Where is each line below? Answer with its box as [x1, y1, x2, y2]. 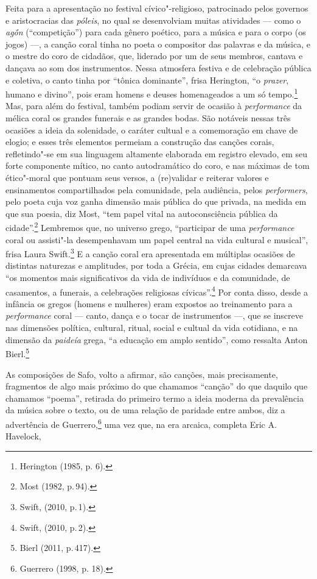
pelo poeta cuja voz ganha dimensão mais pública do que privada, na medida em [5, 195, 307, 208]
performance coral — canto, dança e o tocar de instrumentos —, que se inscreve [5, 309, 303, 322]
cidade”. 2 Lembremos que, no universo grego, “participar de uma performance [5, 219, 294, 233]
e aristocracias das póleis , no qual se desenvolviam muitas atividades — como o [5, 13, 301, 26]
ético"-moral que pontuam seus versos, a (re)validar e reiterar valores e [5, 171, 269, 183]
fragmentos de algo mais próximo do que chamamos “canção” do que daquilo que [5, 380, 308, 393]
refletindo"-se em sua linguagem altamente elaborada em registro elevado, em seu [5, 147, 308, 160]
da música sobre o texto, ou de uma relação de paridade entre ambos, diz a [5, 403, 285, 416]
